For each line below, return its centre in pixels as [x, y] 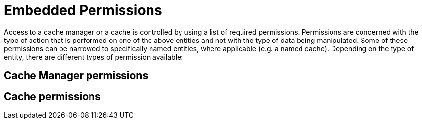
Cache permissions [52, 96]
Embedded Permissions [83, 10]
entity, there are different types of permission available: [94, 57]
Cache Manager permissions [76, 76]
